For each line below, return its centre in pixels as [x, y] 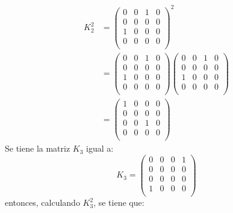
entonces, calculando [42, 202]
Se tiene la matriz [38, 148]
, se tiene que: [119, 202]
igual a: [100, 148]
